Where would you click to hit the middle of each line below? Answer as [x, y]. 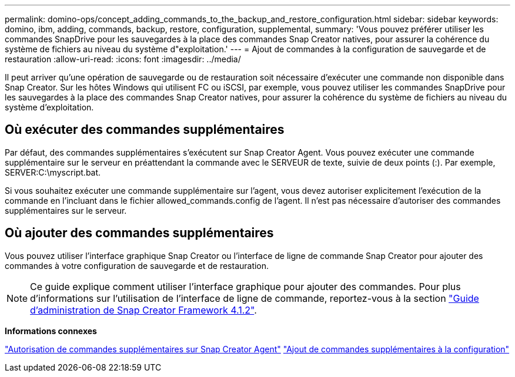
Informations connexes [51, 331]
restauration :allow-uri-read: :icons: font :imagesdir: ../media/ [123, 59]
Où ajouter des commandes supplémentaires [139, 233]
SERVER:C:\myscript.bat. [53, 172]
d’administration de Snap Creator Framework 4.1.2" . [143, 310]
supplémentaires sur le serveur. [66, 210]
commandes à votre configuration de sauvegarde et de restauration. [137, 265]
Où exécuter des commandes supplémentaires [145, 130]
